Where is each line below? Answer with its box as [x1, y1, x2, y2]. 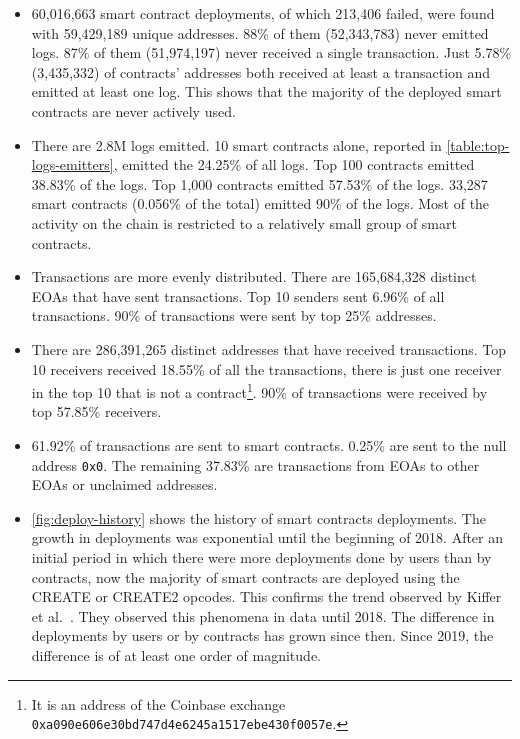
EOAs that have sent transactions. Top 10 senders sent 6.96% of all [31, 285, 445, 306]
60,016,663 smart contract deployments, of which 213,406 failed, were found [31, 3, 495, 23]
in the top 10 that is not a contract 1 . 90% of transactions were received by [31, 379, 488, 402]
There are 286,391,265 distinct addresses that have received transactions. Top [31, 338, 507, 359]
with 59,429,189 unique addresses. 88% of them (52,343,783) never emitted [31, 22, 489, 43]
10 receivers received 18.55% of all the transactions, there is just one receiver [31, 358, 502, 379]
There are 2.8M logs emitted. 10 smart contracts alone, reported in [31, 134, 442, 155]
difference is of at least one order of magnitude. [31, 644, 321, 665]
